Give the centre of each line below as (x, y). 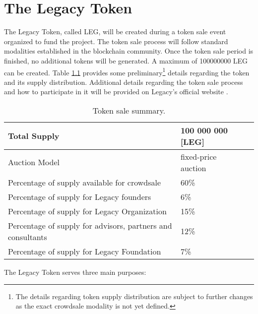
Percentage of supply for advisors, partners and (90, 225)
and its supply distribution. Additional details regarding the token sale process (124, 82)
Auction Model (34, 162)
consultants (28, 237)
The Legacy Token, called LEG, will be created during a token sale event (115, 31)
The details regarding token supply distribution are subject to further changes (134, 296)
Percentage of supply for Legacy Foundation (85, 251)
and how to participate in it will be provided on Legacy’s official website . (116, 92)
